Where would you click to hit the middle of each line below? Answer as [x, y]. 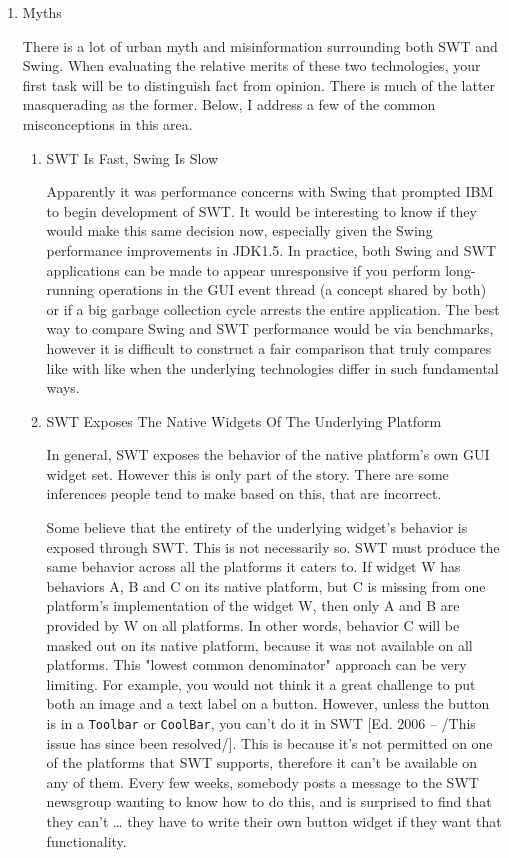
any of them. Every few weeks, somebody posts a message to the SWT [262, 781]
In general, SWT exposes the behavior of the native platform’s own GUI [268, 454]
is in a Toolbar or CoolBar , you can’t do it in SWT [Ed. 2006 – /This [261, 723]
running [70, 289]
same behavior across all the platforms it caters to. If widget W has [253, 566]
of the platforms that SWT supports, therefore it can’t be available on [262, 762]
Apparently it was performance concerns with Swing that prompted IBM [270, 191]
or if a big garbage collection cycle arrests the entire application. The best [273, 308]
